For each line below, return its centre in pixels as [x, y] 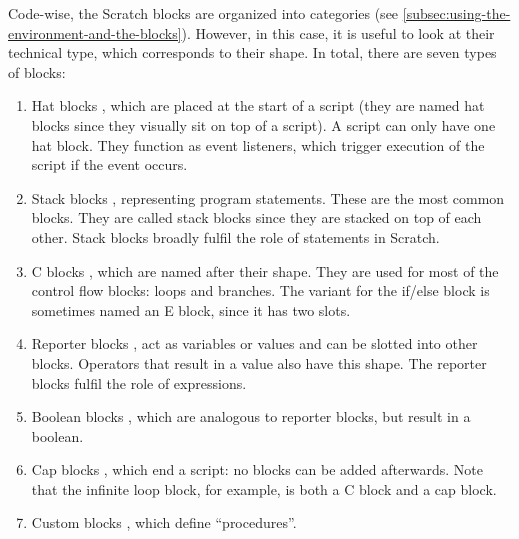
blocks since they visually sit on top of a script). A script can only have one [263, 124]
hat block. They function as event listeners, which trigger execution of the [258, 144]
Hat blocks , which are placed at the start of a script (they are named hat [258, 105]
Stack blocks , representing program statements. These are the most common [268, 197]
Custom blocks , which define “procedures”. [164, 522]
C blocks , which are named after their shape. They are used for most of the [265, 270]
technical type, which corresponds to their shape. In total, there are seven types [252, 52]
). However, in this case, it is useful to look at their [338, 32]
